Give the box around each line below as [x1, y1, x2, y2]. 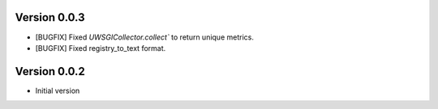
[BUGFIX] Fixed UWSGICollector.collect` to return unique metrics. [35, 32, 255, 42]
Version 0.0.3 [15, 10, 85, 24]
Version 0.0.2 [15, 65, 85, 78]
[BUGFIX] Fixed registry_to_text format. [35, 43, 166, 52]
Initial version [35, 86, 80, 95]
